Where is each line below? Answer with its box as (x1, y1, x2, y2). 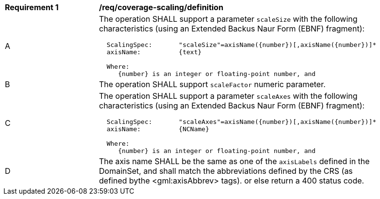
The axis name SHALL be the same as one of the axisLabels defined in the (99, 156, 370, 166)
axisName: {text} (106, 48, 202, 56)
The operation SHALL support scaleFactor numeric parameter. (99, 79, 326, 89)
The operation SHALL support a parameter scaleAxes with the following (99, 91, 358, 101)
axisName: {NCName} (106, 125, 209, 133)
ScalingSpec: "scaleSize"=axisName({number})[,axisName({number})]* (106, 41, 377, 48)
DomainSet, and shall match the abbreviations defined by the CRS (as (99, 166, 353, 176)
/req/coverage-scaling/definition (99, 2, 224, 12)
